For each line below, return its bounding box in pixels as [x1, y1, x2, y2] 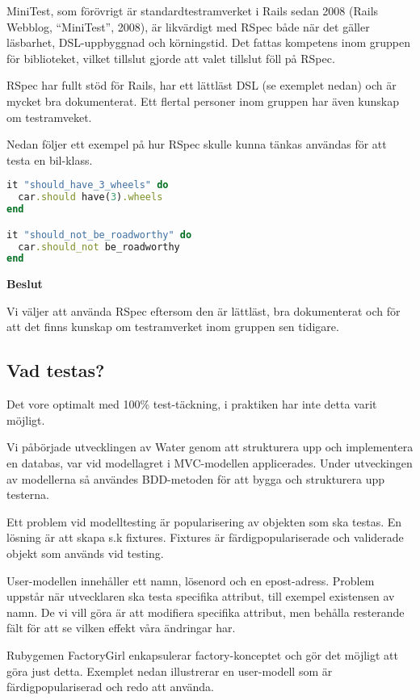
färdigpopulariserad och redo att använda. [6, 678, 214, 695]
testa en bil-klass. [6, 151, 93, 168]
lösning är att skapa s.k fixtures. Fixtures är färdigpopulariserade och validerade [6, 529, 404, 546]
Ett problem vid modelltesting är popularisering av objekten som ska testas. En [6, 513, 402, 530]
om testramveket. [6, 108, 92, 125]
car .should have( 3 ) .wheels [18, 191, 163, 203]
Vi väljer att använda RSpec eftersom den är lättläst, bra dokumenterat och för [6, 302, 401, 319]
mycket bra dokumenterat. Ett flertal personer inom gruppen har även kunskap [6, 92, 399, 109]
